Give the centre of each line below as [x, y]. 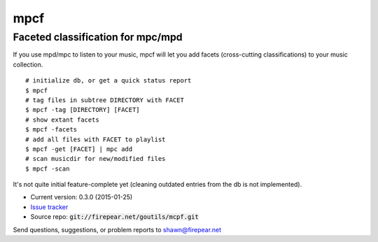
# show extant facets [62, 120]
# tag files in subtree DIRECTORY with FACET [105, 100]
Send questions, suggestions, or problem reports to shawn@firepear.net [117, 229]
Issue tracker [49, 207]
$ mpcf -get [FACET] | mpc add [79, 149]
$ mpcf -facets [51, 130]
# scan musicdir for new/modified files [96, 159]
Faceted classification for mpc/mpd [98, 37]
